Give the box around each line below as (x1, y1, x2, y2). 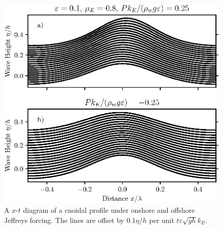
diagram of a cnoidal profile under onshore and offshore (23, 205, 195, 215)
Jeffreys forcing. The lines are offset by (4, 214, 124, 225)
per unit (149, 214, 174, 225)
